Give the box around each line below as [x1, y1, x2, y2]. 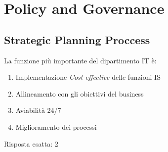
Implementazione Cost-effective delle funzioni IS [15, 72, 161, 82]
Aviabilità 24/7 [15, 105, 61, 115]
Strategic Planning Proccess [4, 32, 150, 47]
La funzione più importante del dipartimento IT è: [4, 55, 157, 65]
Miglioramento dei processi [15, 121, 97, 132]
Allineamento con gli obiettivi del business [15, 88, 144, 99]
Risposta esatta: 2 [4, 138, 58, 149]
